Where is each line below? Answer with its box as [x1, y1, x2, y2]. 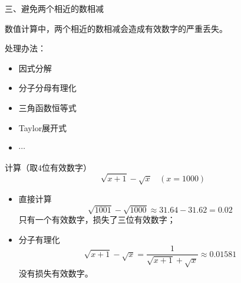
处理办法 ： [5, 42, 46, 54]
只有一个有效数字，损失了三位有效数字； [18, 213, 176, 226]
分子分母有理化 [18, 82, 77, 94]
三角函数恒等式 [18, 101, 77, 113]
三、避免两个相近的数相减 [5, 2, 104, 14]
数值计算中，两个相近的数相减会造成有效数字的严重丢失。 [5, 22, 227, 34]
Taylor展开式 [18, 121, 67, 134]
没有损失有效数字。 [18, 266, 93, 279]
